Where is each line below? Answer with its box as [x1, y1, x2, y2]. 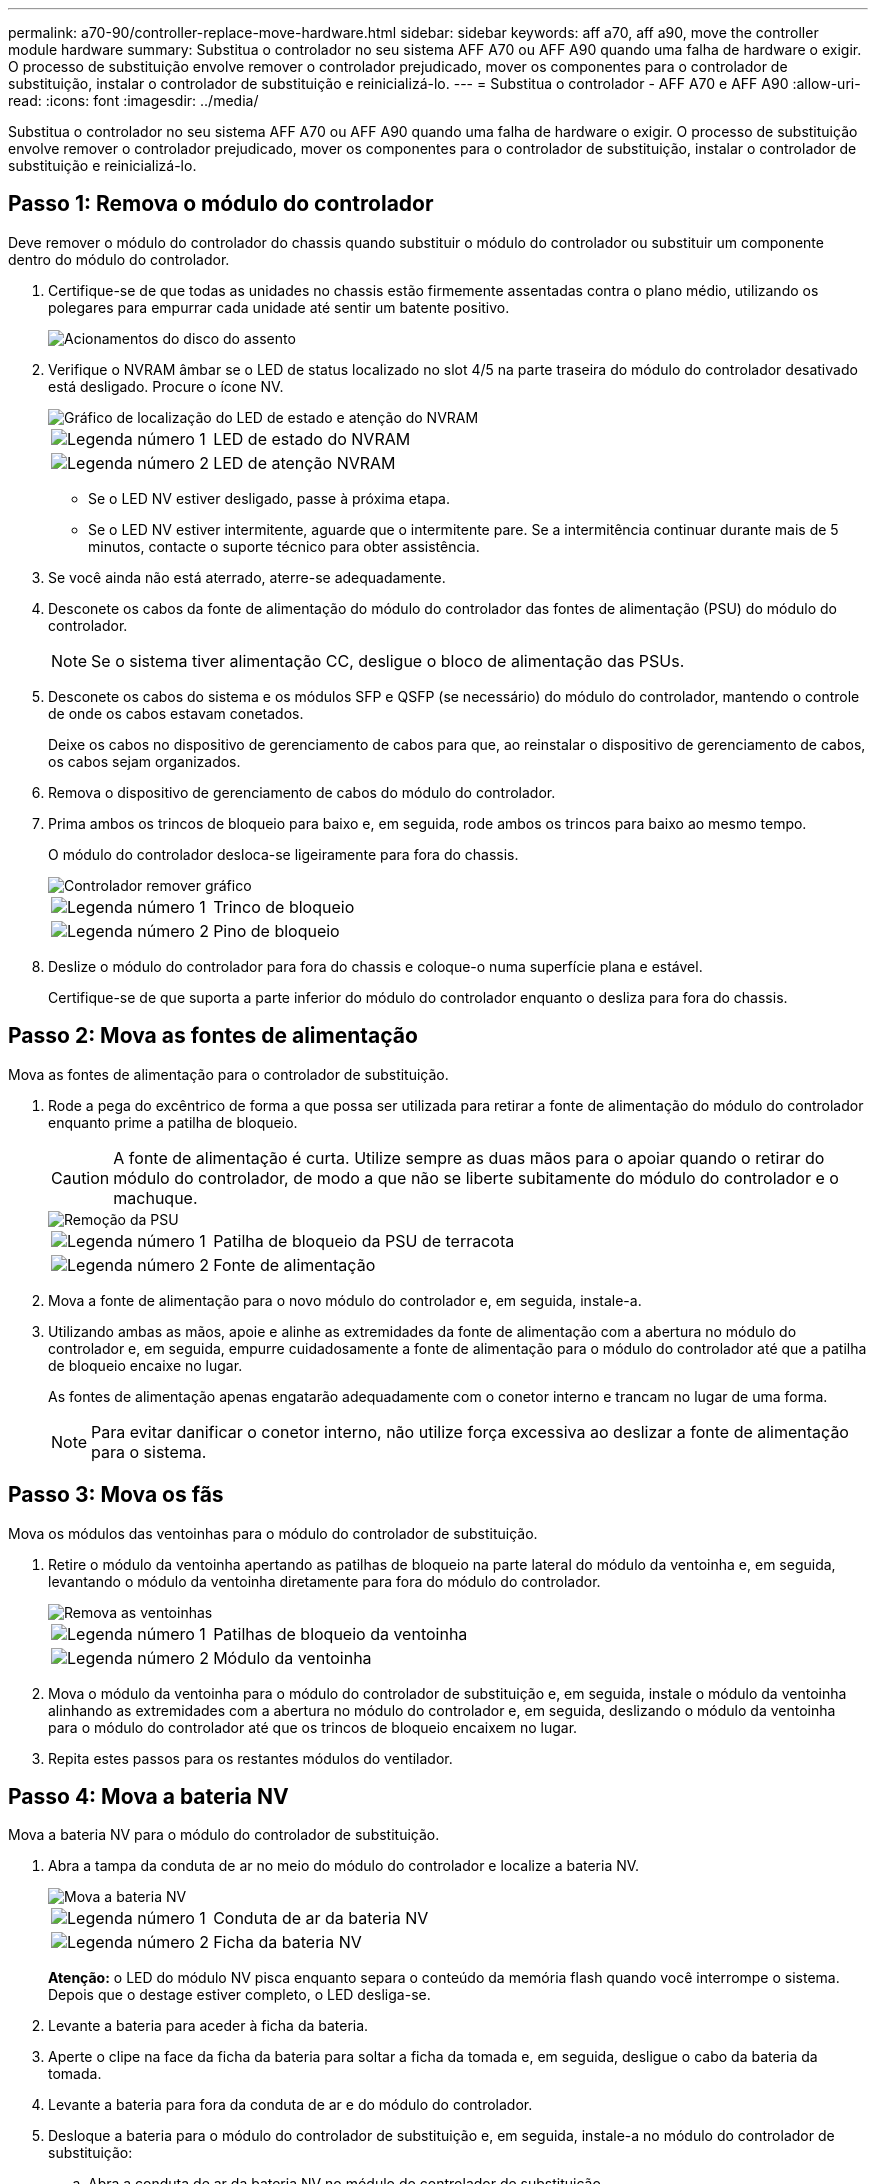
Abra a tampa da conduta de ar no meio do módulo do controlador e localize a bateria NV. [48, 1857, 640, 1875]
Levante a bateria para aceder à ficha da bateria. [48, 2017, 369, 2035]
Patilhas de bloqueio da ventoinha [213, 1623, 468, 1644]
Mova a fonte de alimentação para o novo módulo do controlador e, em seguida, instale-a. [48, 1291, 642, 1309]
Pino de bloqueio [213, 920, 340, 941]
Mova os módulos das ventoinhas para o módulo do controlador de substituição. [8, 1524, 538, 1542]
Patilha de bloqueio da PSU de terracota [213, 1230, 515, 1251]
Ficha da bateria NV [213, 1932, 362, 1953]
